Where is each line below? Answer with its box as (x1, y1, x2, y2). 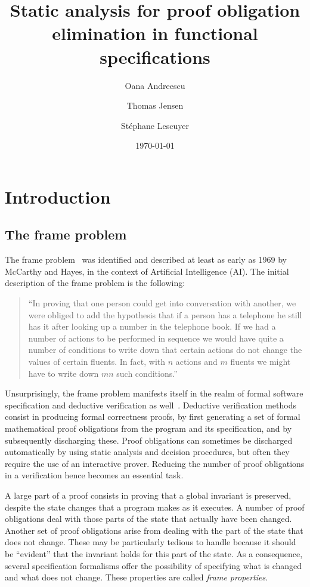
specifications (100, 44, 210, 69)
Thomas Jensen (126, 99, 184, 112)
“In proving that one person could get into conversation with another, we (28, 297, 296, 309)
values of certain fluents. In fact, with (28, 355, 166, 368)
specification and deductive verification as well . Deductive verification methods (5, 398, 296, 411)
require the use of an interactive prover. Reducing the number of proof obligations (5, 457, 305, 469)
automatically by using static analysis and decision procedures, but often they (5, 445, 290, 458)
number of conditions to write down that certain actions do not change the (28, 343, 302, 356)
